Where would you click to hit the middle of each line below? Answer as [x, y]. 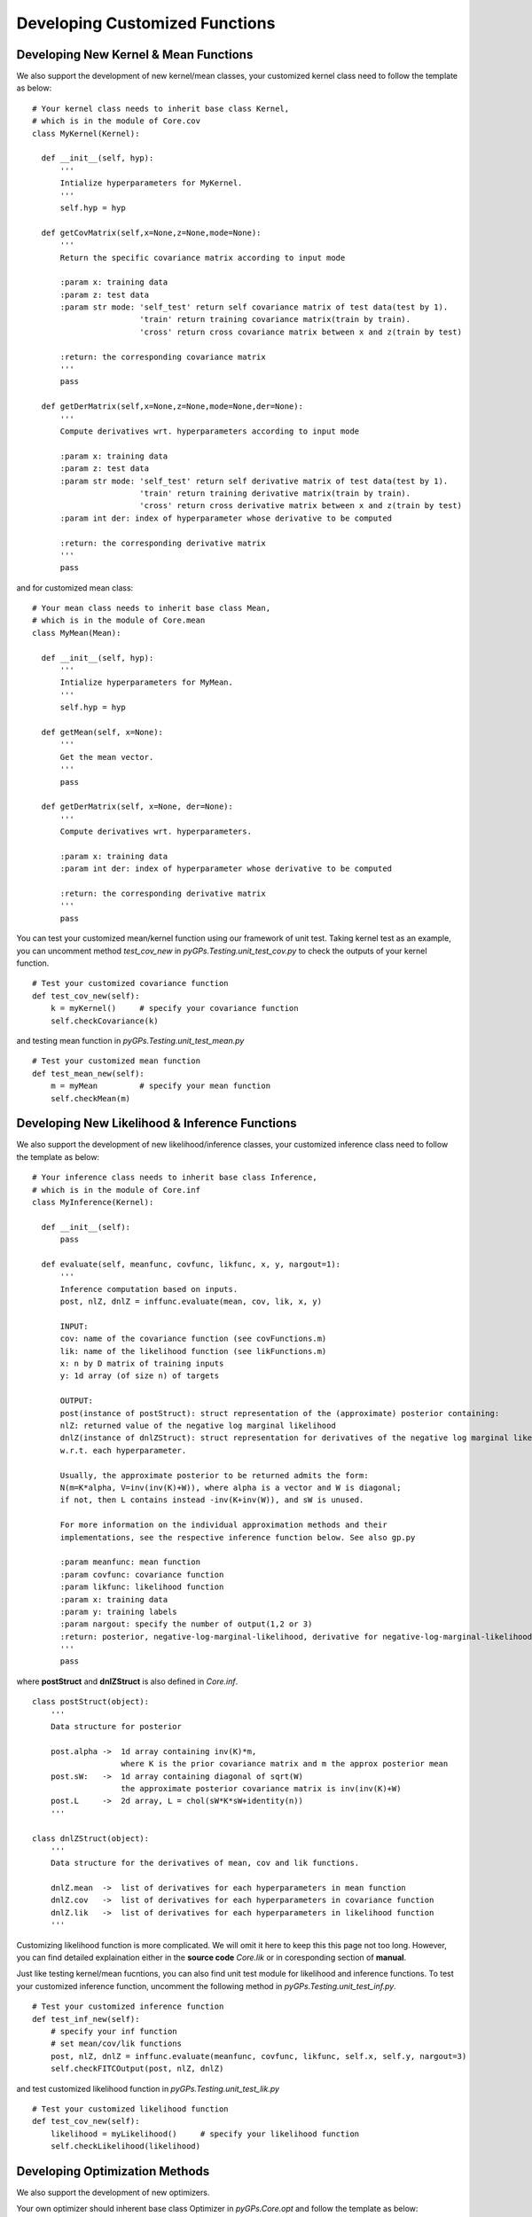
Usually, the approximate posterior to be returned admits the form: [214, 1475]
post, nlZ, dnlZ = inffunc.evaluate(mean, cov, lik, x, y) [191, 1302]
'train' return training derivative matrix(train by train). [275, 493]
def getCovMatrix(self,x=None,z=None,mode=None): [151, 232]
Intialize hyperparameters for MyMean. [147, 682]
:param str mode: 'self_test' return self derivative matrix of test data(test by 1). [254, 481]
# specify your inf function [113, 2031]
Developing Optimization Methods [113, 2171]
